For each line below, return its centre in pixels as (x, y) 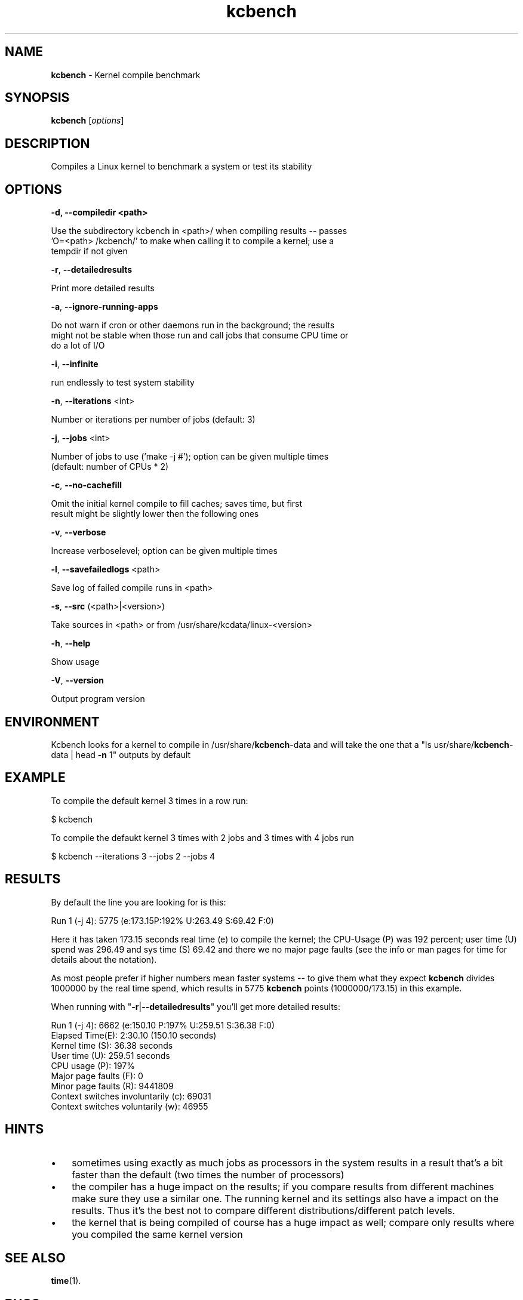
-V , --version (77, 680)
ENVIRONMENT (52, 722)
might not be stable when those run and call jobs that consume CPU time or (200, 335)
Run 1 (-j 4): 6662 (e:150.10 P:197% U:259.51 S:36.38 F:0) (163, 1025)
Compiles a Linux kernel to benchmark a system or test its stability (181, 167)
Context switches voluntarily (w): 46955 (130, 1106)
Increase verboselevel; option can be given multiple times (164, 551)
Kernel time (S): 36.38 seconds (112, 1045)
